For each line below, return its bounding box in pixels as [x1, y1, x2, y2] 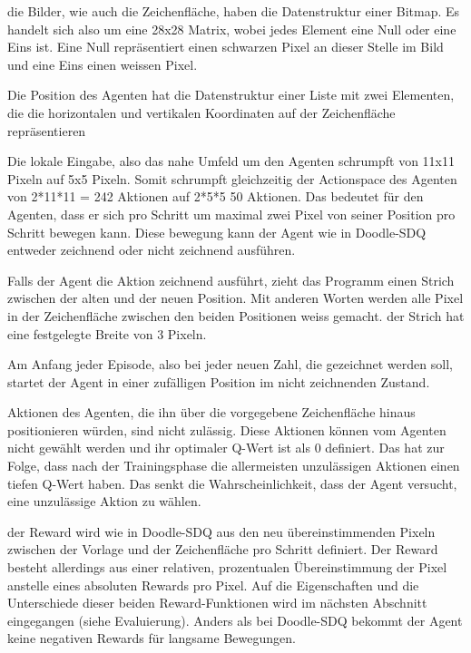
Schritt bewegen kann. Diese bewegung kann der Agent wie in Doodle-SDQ [7, 222, 427, 241]
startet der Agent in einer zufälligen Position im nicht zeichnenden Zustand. [7, 372, 430, 391]
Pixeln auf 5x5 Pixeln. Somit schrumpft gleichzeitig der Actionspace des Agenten [7, 169, 457, 188]
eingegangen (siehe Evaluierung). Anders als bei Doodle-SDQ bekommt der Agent [7, 610, 463, 629]
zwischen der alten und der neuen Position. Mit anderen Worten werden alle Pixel [7, 288, 464, 307]
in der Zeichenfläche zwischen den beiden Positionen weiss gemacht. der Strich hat [7, 306, 465, 325]
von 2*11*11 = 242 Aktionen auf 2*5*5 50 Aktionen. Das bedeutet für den [7, 187, 424, 206]
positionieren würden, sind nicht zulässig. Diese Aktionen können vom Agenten [7, 420, 446, 439]
